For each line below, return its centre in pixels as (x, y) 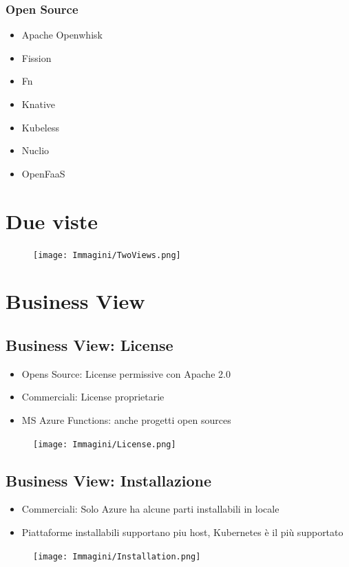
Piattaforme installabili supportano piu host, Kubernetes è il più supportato (182, 532)
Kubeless (41, 127)
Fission (36, 57)
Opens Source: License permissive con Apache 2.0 (126, 373)
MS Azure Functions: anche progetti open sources (126, 419)
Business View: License (89, 344)
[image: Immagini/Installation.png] (117, 556)
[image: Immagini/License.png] (105, 444)
